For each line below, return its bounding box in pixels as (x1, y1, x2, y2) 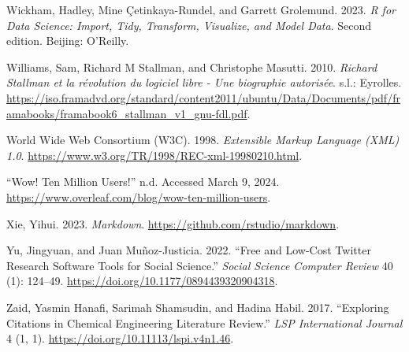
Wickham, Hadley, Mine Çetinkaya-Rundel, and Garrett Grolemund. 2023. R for (6, 2, 396, 17)
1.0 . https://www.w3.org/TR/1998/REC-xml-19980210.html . (6, 146, 303, 163)
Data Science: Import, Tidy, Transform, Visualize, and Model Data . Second (6, 17, 372, 33)
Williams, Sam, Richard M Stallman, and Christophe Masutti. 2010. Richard (6, 58, 377, 75)
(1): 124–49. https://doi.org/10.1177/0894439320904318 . (6, 272, 278, 289)
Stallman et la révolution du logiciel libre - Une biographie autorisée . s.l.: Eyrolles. (6, 74, 402, 91)
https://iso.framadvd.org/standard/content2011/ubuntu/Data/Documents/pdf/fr (6, 89, 400, 106)
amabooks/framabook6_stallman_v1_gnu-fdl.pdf (6, 105, 247, 121)
